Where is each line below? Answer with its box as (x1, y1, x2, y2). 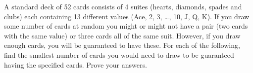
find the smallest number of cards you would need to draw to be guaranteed (4, 49, 234, 60)
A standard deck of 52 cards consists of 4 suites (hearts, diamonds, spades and (4, 1, 242, 11)
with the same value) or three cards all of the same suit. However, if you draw (4, 30, 241, 40)
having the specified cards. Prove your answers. (4, 59, 147, 70)
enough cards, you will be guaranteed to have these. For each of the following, (4, 40, 240, 50)
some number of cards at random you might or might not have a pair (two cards (4, 21, 248, 31)
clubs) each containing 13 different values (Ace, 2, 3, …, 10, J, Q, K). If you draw (4, 11, 250, 21)
